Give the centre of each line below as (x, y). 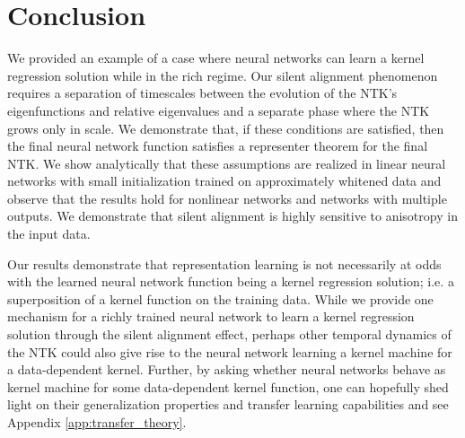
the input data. (49, 234)
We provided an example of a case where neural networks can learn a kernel (216, 58)
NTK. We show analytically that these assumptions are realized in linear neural (227, 163)
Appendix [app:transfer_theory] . (97, 422)
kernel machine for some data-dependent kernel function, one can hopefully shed (228, 386)
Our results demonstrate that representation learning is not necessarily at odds (224, 263)
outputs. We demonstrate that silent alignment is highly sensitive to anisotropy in (232, 216)
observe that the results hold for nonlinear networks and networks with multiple (227, 198)
